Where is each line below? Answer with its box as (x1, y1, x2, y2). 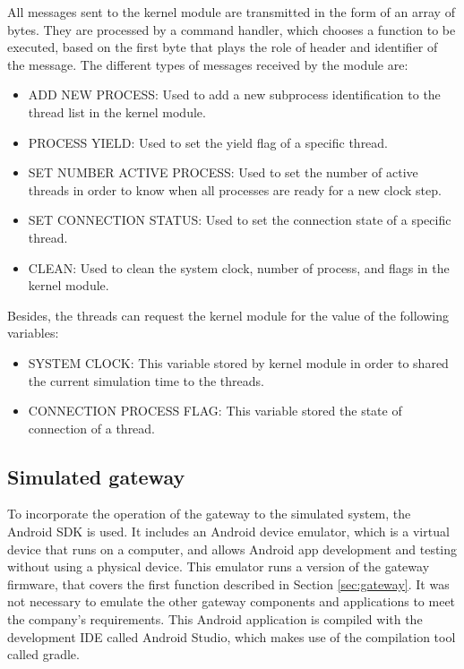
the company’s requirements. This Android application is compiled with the (7, 610, 423, 629)
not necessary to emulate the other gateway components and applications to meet (7, 592, 456, 611)
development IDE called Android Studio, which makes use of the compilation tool (7, 627, 456, 646)
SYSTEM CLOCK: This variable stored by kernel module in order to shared (28, 353, 449, 372)
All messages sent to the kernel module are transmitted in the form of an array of (7, 3, 455, 21)
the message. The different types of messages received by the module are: (7, 55, 408, 73)
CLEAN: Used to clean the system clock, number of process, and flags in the (28, 258, 450, 277)
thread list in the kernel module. (28, 102, 206, 121)
